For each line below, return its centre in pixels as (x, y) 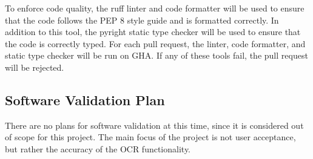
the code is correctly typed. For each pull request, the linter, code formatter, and (155, 43)
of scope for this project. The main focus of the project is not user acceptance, (150, 137)
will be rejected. (35, 67)
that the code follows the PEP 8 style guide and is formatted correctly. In (142, 20)
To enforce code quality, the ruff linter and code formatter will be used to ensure (155, 8)
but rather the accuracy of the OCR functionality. (98, 148)
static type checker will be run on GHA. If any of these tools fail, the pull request (156, 55)
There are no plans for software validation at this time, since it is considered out (154, 125)
